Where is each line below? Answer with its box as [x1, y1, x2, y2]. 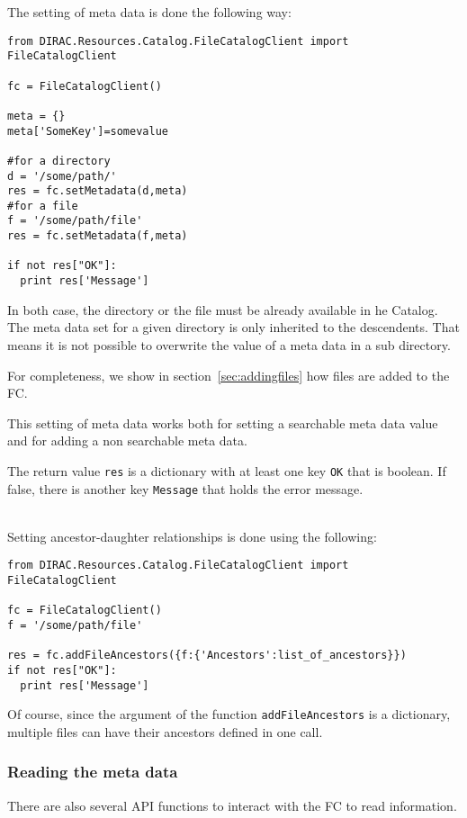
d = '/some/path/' [7, 169, 117, 183]
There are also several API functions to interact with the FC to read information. [7, 796, 457, 814]
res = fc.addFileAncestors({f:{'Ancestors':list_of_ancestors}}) [7, 649, 407, 662]
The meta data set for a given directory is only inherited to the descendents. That [7, 318, 460, 337]
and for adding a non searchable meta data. [7, 431, 247, 450]
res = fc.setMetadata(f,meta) [7, 229, 188, 243]
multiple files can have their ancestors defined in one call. [7, 722, 323, 741]
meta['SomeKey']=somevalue [7, 124, 168, 138]
